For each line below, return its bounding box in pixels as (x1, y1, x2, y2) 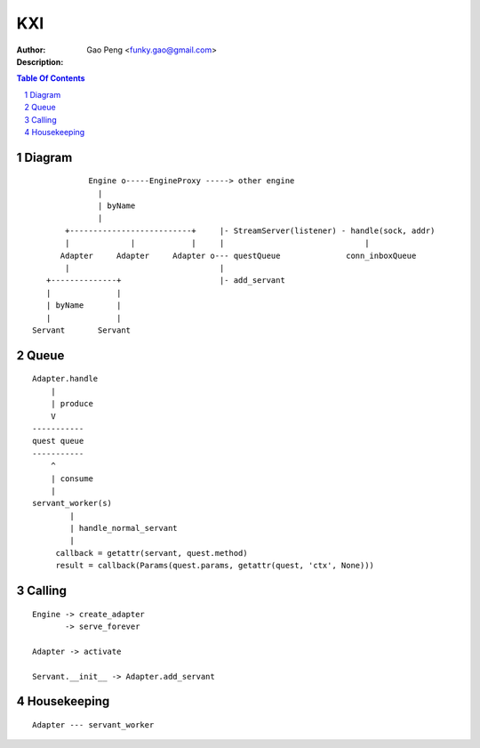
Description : (16, 56, 64, 67)
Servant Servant (32, 325, 132, 335)
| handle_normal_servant (69, 523, 178, 534)
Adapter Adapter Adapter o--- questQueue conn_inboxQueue (60, 250, 417, 261)
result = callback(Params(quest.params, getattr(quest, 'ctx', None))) (55, 560, 375, 571)
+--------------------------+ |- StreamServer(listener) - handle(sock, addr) (65, 225, 436, 236)
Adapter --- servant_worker (32, 720, 155, 730)
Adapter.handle (32, 374, 99, 384)
